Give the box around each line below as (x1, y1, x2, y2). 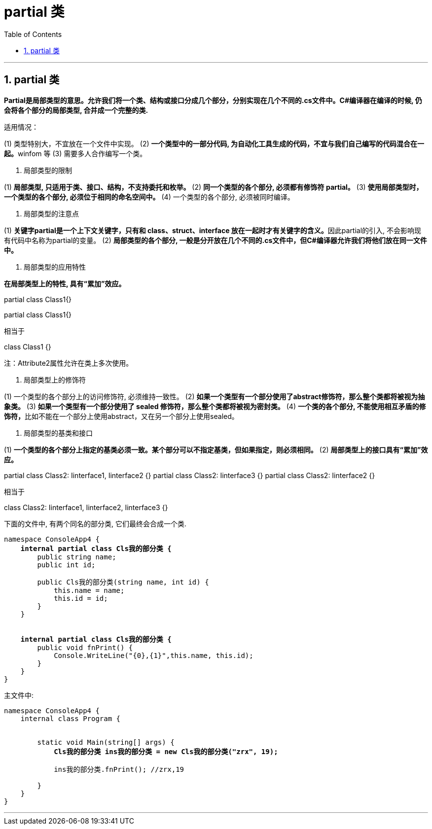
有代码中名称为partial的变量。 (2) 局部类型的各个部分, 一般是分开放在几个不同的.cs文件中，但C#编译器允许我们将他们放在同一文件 (4, 236, 427, 244)
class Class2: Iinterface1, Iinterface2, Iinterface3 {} (4, 503, 168, 512)
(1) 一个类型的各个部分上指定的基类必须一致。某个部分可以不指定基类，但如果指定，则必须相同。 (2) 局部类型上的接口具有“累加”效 (4, 445, 428, 454)
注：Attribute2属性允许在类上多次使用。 (4, 358, 133, 367)
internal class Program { (20, 714, 121, 723)
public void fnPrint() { (37, 643, 133, 652)
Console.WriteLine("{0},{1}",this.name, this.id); (54, 651, 253, 659)
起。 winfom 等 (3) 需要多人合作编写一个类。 (4, 149, 147, 158)
